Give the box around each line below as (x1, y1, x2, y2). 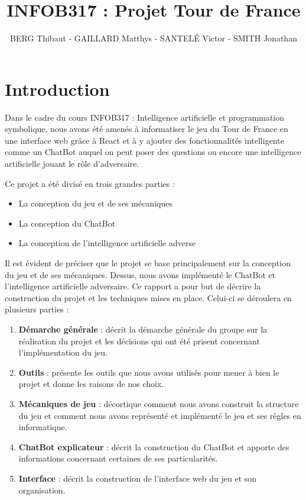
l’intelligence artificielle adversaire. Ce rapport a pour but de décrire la (5, 280, 261, 292)
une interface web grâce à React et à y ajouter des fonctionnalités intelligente (5, 134, 284, 146)
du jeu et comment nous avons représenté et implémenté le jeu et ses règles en (18, 409, 301, 421)
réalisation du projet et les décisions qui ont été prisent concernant (18, 334, 260, 347)
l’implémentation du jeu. (18, 346, 108, 359)
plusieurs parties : (5, 303, 69, 315)
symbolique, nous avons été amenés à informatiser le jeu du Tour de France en (5, 122, 288, 135)
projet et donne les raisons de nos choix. (18, 378, 164, 390)
